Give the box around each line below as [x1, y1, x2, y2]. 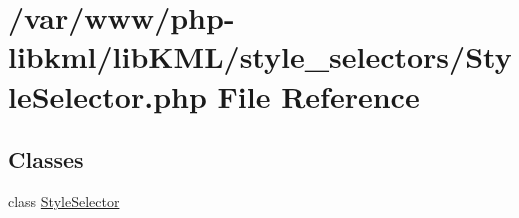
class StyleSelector [8, 190, 120, 211]
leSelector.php [8, 75, 207, 116]
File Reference [217, 75, 420, 116]
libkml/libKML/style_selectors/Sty [8, 36, 512, 77]
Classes [8, 144, 84, 175]
